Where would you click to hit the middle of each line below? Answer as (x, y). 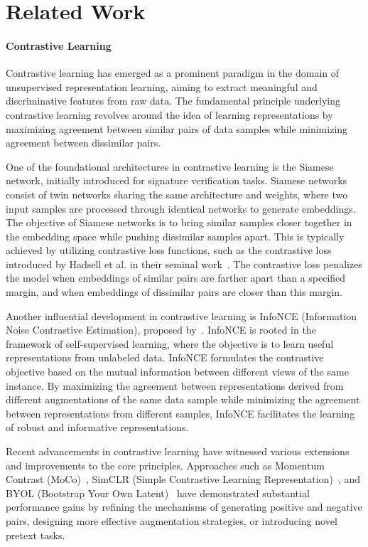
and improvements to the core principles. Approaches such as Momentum (165, 465)
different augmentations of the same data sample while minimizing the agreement (183, 399)
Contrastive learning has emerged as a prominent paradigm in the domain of (173, 73)
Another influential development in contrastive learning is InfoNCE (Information (182, 315)
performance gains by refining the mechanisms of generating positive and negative (184, 507)
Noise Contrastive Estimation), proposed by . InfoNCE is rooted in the (161, 330)
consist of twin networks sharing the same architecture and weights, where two (177, 194)
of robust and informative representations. (97, 427)
